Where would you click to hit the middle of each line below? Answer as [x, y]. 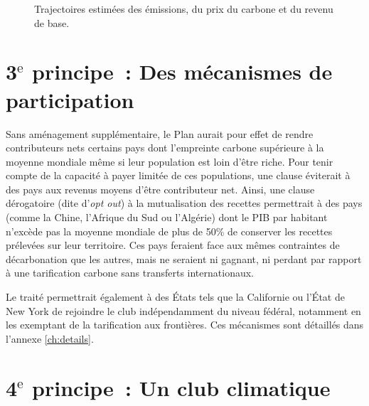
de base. [52, 22]
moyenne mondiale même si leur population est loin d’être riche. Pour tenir [170, 161]
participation [70, 99]
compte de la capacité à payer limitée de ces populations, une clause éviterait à [178, 175]
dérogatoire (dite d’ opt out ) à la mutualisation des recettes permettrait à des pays [184, 203]
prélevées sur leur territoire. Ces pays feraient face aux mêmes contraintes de [173, 245]
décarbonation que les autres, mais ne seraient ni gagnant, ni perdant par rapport [184, 258]
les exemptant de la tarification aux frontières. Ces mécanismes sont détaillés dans [185, 325]
